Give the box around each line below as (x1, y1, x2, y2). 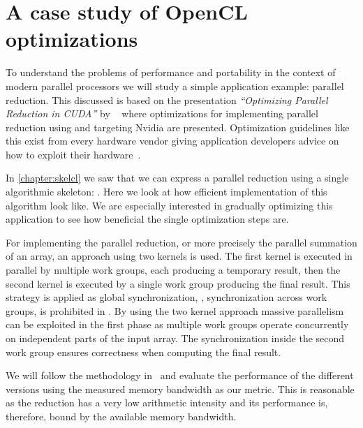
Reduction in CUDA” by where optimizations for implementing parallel (6, 106, 318, 121)
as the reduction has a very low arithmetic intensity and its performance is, (6, 395, 328, 410)
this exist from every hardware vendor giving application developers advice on (6, 133, 339, 148)
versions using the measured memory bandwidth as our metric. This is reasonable (6, 381, 355, 396)
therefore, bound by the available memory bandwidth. (6, 408, 237, 423)
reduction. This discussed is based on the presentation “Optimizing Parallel (6, 92, 328, 107)
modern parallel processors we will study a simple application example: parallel (6, 78, 344, 93)
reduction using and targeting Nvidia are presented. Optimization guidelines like (6, 119, 350, 134)
